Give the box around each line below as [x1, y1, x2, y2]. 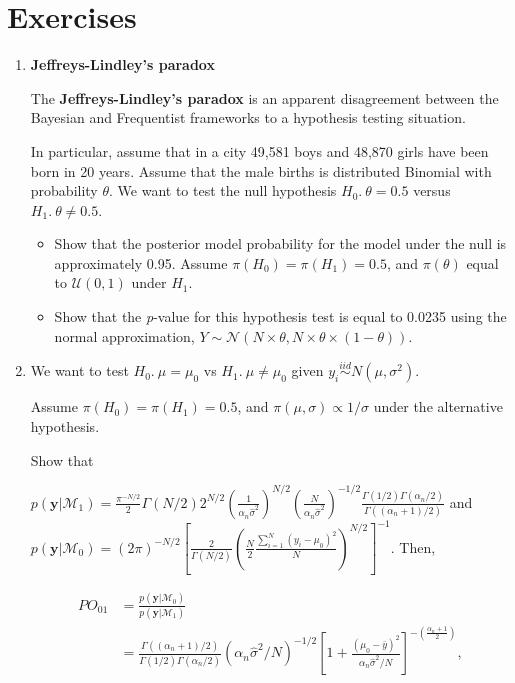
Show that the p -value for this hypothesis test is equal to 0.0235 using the [54, 306, 507, 327]
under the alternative [373, 396, 503, 417]
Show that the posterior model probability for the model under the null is [54, 233, 507, 254]
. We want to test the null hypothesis [109, 180, 337, 201]
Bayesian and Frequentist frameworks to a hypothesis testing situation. [30, 107, 466, 128]
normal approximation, [54, 325, 195, 346]
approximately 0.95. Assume [54, 252, 228, 273]
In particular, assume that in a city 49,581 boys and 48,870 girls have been [30, 140, 489, 161]
